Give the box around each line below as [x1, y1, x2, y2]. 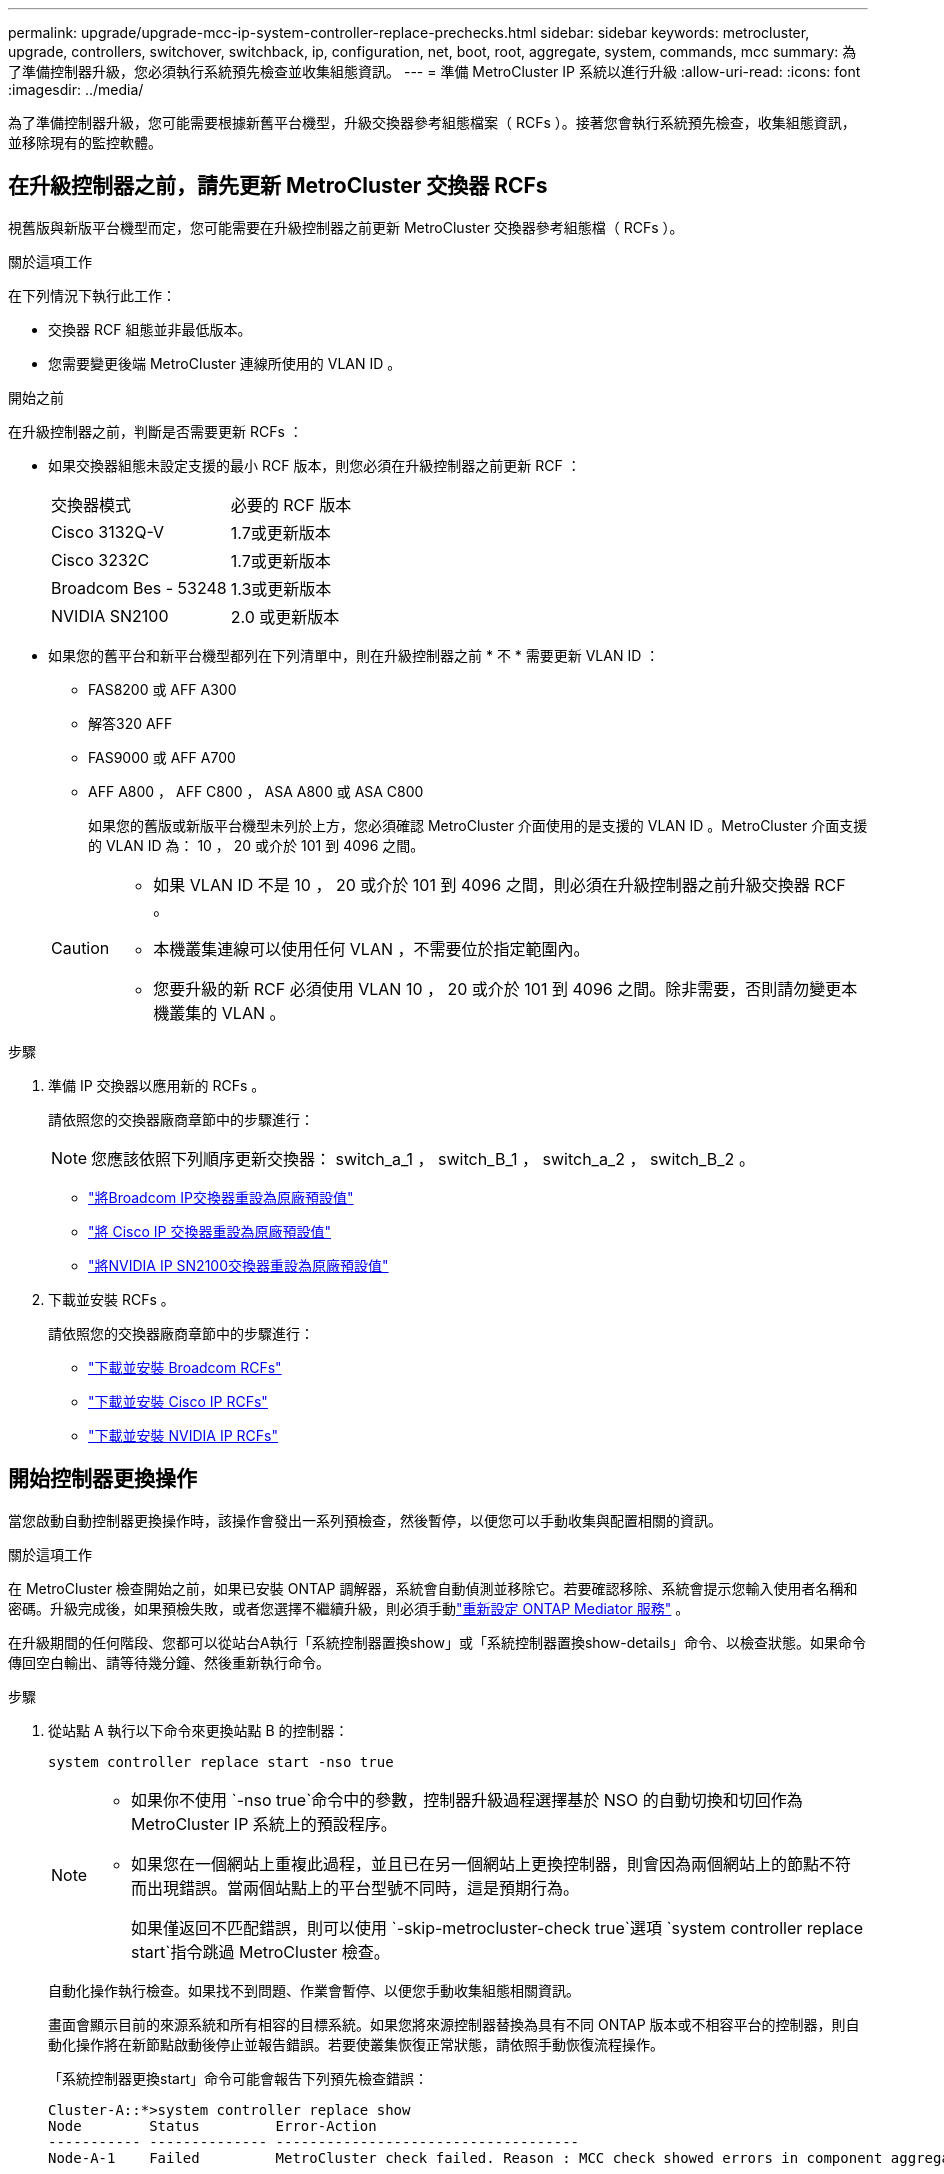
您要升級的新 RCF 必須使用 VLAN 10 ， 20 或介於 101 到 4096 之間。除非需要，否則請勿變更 [153, 978, 842, 999]
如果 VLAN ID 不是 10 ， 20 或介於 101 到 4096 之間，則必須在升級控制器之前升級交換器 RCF [153, 874, 846, 895]
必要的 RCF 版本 [230, 494, 352, 515]
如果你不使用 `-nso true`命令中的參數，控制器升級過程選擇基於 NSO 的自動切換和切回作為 [131, 1789, 803, 1810]
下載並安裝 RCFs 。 [48, 1290, 175, 1308]
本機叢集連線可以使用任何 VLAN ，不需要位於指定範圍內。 [153, 938, 590, 959]
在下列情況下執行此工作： [8, 286, 176, 304]
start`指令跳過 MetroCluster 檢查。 [131, 1941, 390, 1962]
